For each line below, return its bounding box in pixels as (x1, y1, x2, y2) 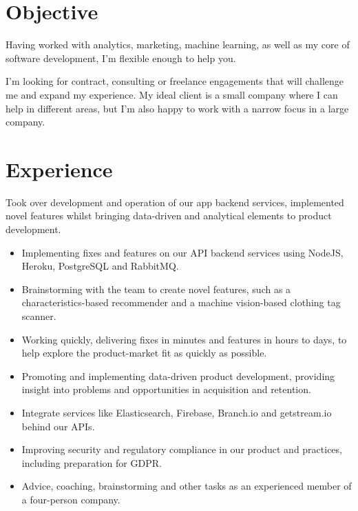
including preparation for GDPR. (21, 455, 162, 470)
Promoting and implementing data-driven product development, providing (21, 368, 335, 383)
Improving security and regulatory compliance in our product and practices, (21, 442, 342, 457)
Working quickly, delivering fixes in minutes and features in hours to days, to (21, 332, 347, 346)
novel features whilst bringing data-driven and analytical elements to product (6, 208, 332, 223)
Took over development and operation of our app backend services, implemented (6, 194, 344, 209)
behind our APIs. (21, 419, 95, 433)
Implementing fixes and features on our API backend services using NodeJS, (21, 245, 344, 259)
